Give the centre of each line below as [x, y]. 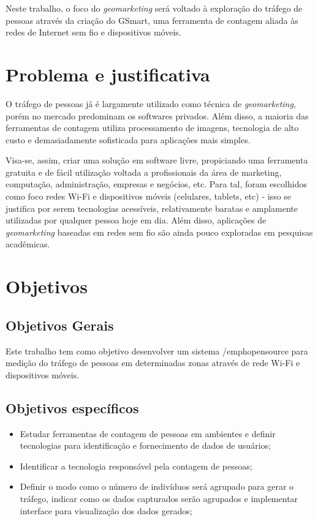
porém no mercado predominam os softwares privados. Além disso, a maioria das [157, 115]
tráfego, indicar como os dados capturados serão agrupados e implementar [159, 498]
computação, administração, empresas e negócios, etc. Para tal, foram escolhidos [156, 184]
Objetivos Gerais [60, 325]
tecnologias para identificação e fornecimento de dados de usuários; [145, 445]
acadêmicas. [28, 244]
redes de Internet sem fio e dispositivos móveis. [93, 32]
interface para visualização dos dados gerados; [106, 510]
